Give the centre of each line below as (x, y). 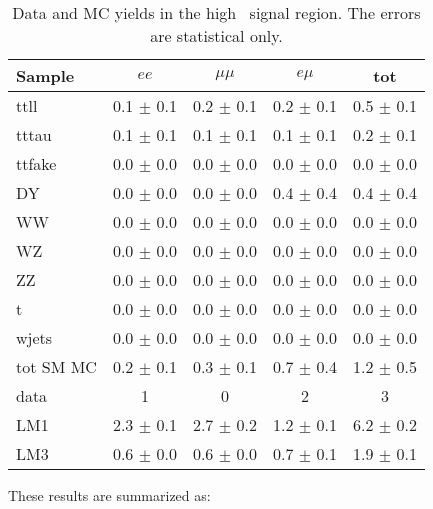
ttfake (36, 163)
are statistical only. (216, 35)
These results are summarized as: (109, 495)
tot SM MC (56, 366)
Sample (45, 75)
